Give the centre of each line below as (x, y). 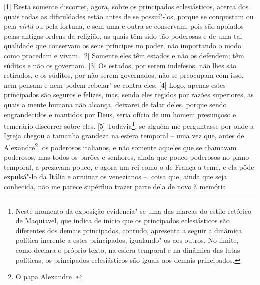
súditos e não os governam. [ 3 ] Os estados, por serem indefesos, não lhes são (120, 65)
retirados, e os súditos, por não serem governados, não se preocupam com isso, (124, 75)
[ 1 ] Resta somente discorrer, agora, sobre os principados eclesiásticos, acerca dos (126, 6)
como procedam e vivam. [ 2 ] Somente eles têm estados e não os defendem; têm (124, 55)
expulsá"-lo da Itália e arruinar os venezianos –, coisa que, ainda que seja (116, 177)
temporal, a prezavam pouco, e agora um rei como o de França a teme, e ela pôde (129, 167)
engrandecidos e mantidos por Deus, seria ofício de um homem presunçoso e (120, 114)
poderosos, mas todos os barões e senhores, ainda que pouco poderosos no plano (127, 157)
